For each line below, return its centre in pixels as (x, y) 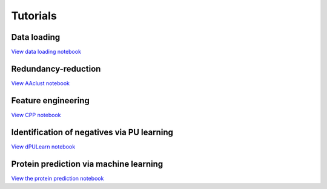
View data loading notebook (46, 52)
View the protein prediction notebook (58, 178)
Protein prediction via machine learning (87, 164)
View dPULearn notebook (43, 146)
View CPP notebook (36, 115)
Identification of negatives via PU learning (92, 132)
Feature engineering (51, 101)
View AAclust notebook (40, 83)
